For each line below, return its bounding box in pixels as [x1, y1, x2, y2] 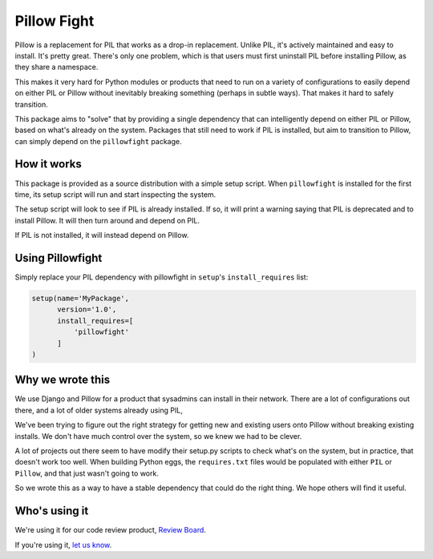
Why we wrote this [14, 373, 111, 387]
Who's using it [14, 505, 89, 518]
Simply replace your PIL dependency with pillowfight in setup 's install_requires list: [14, 272, 309, 282]
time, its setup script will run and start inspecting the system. [14, 189, 216, 199]
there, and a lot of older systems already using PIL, [14, 405, 184, 415]
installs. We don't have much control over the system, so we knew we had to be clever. [14, 431, 302, 440]
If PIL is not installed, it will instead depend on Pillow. [14, 231, 189, 240]
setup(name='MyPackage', [31, 294, 130, 304]
